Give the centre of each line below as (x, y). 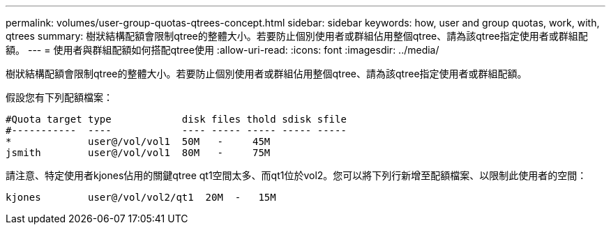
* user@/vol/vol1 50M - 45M (138, 141)
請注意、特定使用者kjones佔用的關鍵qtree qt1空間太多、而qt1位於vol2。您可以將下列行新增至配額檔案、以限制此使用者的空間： (296, 175)
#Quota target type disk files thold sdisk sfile (176, 119)
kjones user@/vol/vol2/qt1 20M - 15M (141, 197)
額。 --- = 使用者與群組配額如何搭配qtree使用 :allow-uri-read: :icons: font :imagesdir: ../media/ (222, 50)
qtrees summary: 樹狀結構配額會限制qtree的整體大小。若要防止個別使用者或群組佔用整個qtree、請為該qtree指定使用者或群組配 (297, 36)
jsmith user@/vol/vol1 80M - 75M (138, 153)
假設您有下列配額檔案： (59, 97)
